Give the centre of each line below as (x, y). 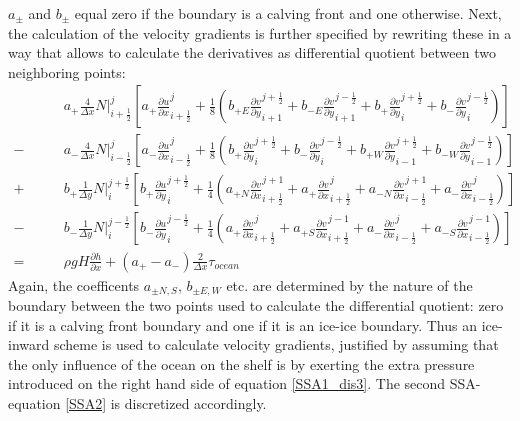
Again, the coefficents (74, 284)
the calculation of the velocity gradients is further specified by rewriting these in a (260, 32)
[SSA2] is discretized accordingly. (166, 402)
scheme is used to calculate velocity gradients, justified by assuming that (276, 344)
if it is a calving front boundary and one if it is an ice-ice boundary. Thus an (243, 324)
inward (29, 344)
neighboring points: (67, 71)
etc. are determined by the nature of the (349, 284)
